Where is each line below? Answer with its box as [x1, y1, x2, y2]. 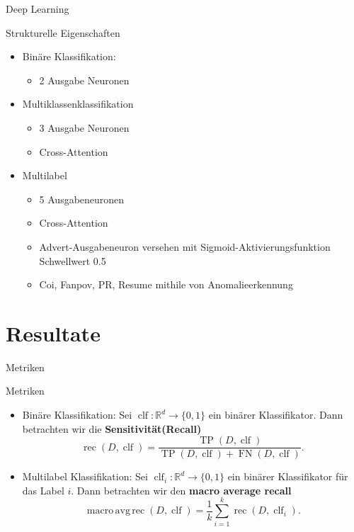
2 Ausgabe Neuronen [39, 72, 130, 87]
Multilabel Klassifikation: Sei [22, 469, 148, 484]
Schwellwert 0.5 [39, 253, 106, 268]
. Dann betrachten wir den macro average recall [71, 482, 292, 497]
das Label [22, 482, 64, 497]
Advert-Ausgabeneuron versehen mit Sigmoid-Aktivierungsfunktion [39, 239, 331, 254]
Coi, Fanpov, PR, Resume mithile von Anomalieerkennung [39, 277, 293, 292]
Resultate [6, 318, 101, 347]
